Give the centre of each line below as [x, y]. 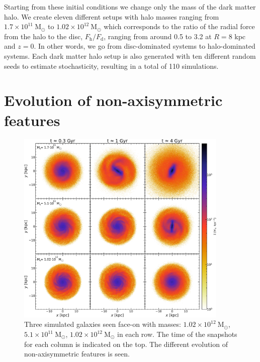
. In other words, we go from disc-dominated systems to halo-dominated [145, 46]
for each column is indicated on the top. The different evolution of [126, 344]
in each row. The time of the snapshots [177, 334]
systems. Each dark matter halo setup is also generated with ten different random [130, 55]
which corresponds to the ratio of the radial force [179, 26]
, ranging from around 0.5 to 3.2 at [158, 36]
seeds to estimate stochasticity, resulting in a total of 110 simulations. [111, 66]
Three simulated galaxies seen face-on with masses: [103, 324]
